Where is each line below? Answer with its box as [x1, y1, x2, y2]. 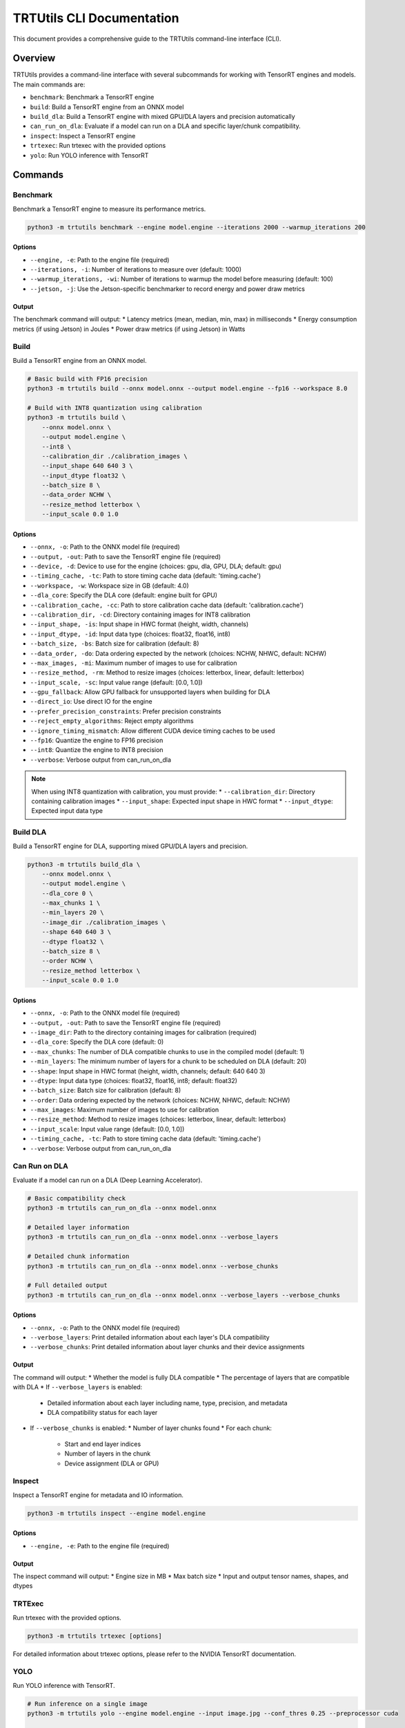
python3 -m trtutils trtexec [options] [27, 1632, 162, 1640]
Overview [12, 53, 56, 64]
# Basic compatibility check [27, 1194, 126, 1202]
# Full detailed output [27, 1281, 108, 1289]
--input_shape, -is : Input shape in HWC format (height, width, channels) [30, 620, 249, 628]
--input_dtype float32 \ [41, 471, 126, 480]
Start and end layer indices [64, 1440, 141, 1448]
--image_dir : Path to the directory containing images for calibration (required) [30, 1028, 257, 1036]
